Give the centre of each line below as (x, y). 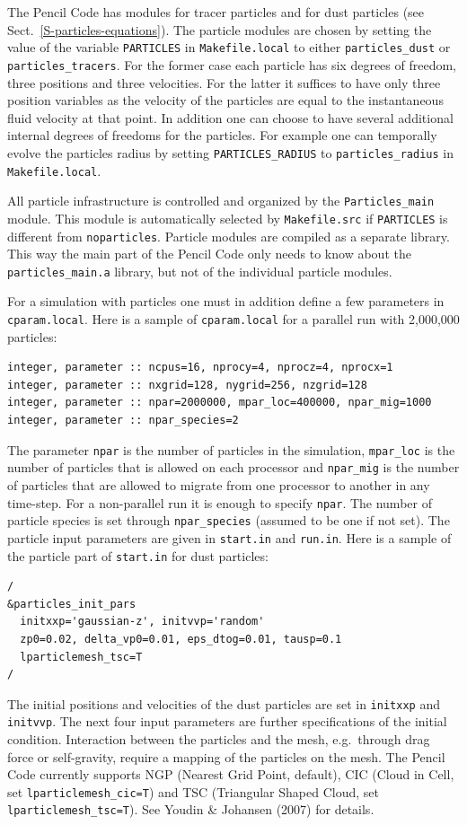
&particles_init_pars (72, 604)
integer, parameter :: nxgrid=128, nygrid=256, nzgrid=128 (187, 385)
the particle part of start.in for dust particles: (138, 555)
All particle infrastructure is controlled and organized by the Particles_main (221, 201)
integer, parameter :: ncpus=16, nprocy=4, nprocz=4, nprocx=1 (200, 368)
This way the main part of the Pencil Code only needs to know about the (209, 254)
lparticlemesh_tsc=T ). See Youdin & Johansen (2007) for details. (191, 809)
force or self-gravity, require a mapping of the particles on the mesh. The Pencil (226, 756)
